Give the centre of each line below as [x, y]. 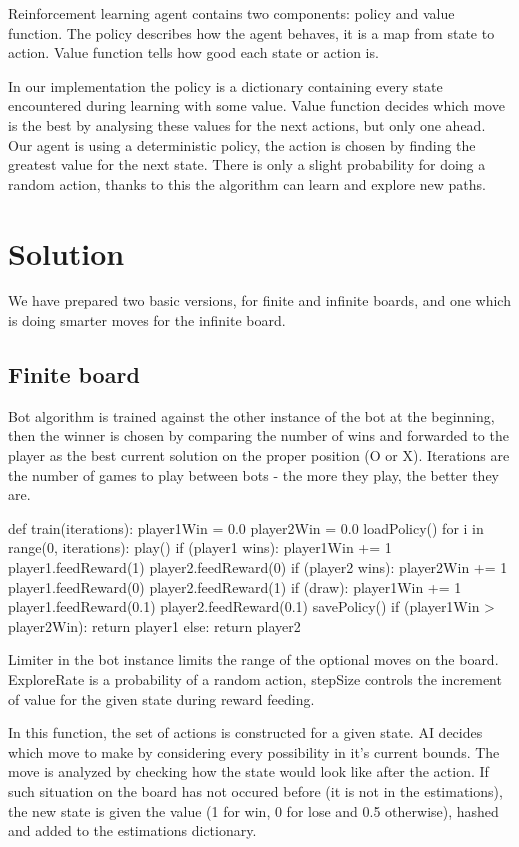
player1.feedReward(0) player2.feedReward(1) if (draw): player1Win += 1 [235, 586]
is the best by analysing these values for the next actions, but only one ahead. [247, 124]
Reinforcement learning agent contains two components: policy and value [231, 13]
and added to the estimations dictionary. [132, 830]
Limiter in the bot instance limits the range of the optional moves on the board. [253, 659]
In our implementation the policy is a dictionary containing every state [225, 85]
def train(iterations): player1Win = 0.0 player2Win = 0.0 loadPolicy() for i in [246, 527]
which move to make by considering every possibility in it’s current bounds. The [254, 751]
